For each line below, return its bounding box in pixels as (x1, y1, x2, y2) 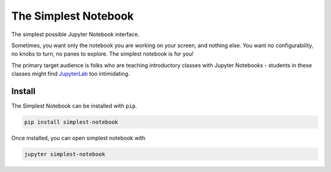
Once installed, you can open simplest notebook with (11, 134, 145, 141)
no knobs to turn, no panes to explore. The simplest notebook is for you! (11, 50, 194, 58)
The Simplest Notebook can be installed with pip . (11, 102, 137, 110)
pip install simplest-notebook (24, 119, 119, 125)
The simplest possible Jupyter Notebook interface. (11, 31, 140, 38)
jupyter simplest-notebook (24, 151, 105, 157)
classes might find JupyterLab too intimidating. (11, 70, 130, 78)
